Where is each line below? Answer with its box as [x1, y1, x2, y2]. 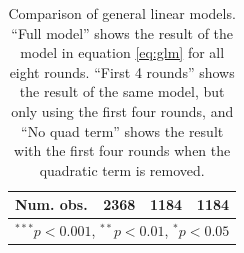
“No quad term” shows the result [21, 120, 224, 141]
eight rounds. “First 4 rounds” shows [9, 61, 235, 82]
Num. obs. [15, 194, 88, 215]
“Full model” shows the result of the [11, 22, 234, 43]
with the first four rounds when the [14, 140, 231, 161]
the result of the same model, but [19, 81, 225, 102]
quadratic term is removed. [39, 159, 205, 180]
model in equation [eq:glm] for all [20, 42, 225, 63]
